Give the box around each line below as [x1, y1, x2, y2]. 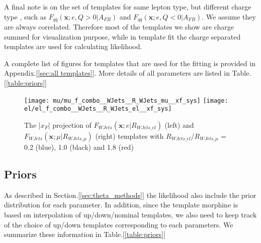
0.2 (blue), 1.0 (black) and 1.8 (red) [24, 141, 134, 152]
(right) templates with [95, 130, 164, 141]
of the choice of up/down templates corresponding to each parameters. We [4, 219, 233, 229]
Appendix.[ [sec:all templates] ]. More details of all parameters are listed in [4, 68, 230, 78]
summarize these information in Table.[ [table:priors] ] [4, 229, 165, 239]
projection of [52, 119, 92, 130]
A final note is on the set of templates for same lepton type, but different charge [4, 2, 251, 12]
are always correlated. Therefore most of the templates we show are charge [4, 22, 234, 32]
